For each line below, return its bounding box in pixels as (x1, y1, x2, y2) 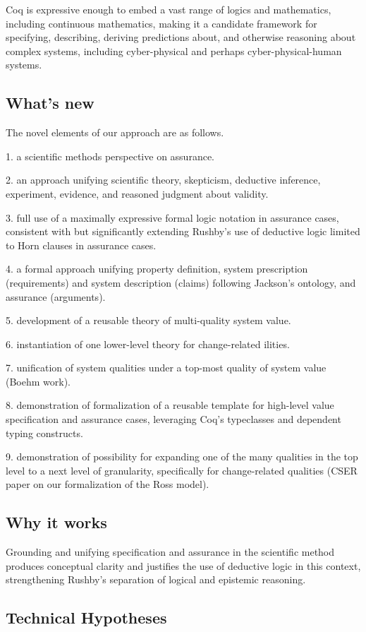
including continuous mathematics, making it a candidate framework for (6, 16, 317, 30)
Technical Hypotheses (6, 607, 167, 628)
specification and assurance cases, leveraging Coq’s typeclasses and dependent (6, 412, 341, 427)
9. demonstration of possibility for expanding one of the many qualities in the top (6, 449, 358, 464)
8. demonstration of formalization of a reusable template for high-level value (6, 398, 334, 412)
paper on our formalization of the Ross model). (6, 477, 209, 491)
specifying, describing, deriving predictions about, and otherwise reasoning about (6, 30, 356, 44)
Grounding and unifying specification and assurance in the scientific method (6, 544, 335, 559)
